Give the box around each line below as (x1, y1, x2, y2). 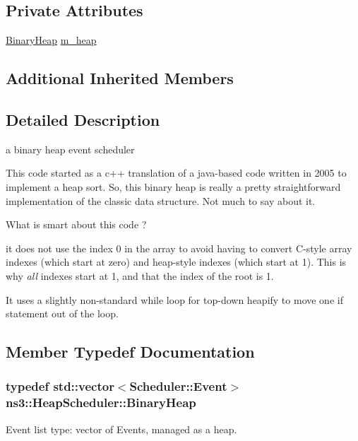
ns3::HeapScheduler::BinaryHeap (6, 394, 196, 411)
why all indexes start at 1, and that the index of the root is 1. (6, 268, 274, 283)
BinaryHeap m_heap (6, 33, 97, 47)
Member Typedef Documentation (6, 341, 255, 363)
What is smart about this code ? (6, 217, 147, 232)
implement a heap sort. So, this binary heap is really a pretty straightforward (6, 179, 341, 194)
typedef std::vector (6, 377, 114, 395)
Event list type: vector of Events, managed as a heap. (6, 421, 237, 436)
